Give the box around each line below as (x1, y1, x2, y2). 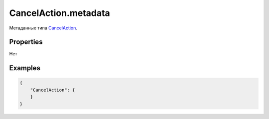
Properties (9, 38, 43, 46)
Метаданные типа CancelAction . (9, 25, 77, 31)
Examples (9, 64, 41, 72)
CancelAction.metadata (9, 7, 111, 18)
